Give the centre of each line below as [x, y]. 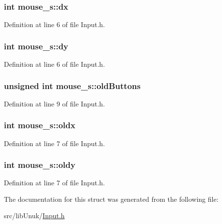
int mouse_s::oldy [40, 165]
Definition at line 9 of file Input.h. [55, 103]
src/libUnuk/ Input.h [34, 215]
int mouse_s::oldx [40, 125]
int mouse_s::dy [36, 46]
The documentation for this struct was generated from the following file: [111, 199]
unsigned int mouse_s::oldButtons [72, 85]
